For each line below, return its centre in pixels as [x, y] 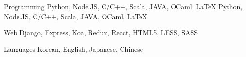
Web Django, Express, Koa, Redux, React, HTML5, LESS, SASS [101, 32]
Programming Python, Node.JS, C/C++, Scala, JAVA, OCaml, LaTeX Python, [123, 6]
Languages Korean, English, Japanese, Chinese [74, 48]
